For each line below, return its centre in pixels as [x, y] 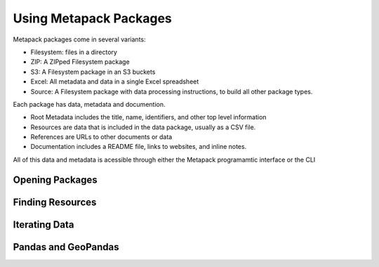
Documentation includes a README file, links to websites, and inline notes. [139, 147]
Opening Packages [55, 180]
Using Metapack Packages [92, 18]
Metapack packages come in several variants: [80, 39]
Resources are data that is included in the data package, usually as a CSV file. [143, 127]
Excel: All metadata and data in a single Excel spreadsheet [115, 82]
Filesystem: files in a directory [74, 52]
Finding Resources [55, 202]
